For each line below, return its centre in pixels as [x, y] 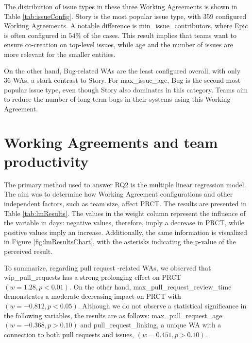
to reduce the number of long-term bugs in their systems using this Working [117, 99]
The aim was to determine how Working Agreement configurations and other [118, 194]
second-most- [223, 80]
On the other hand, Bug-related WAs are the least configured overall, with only [122, 70]
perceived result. [28, 251]
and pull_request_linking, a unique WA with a [151, 325]
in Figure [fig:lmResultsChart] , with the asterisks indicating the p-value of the [120, 242]
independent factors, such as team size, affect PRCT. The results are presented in [125, 204]
